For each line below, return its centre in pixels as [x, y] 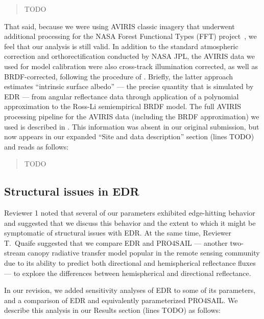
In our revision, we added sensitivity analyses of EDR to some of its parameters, [130, 290]
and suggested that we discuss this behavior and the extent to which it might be [130, 222]
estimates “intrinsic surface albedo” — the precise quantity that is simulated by [129, 86]
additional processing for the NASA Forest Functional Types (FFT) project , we [130, 36]
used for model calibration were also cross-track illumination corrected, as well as [131, 66]
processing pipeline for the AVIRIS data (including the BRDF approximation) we [132, 116]
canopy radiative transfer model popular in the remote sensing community [143, 253]
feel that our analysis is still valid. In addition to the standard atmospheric [121, 46]
